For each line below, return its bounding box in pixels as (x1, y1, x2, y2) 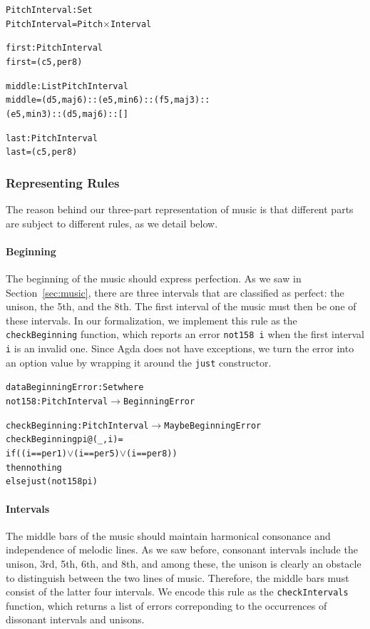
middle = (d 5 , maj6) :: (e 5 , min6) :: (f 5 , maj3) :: (6, 95, 210, 106)
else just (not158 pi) (6, 476, 98, 487)
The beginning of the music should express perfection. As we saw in (6, 271, 302, 286)
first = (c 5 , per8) (6, 56, 83, 67)
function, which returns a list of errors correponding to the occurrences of (6, 598, 327, 613)
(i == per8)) (126, 449, 178, 459)
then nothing (6, 462, 62, 473)
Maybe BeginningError (164, 420, 262, 431)
